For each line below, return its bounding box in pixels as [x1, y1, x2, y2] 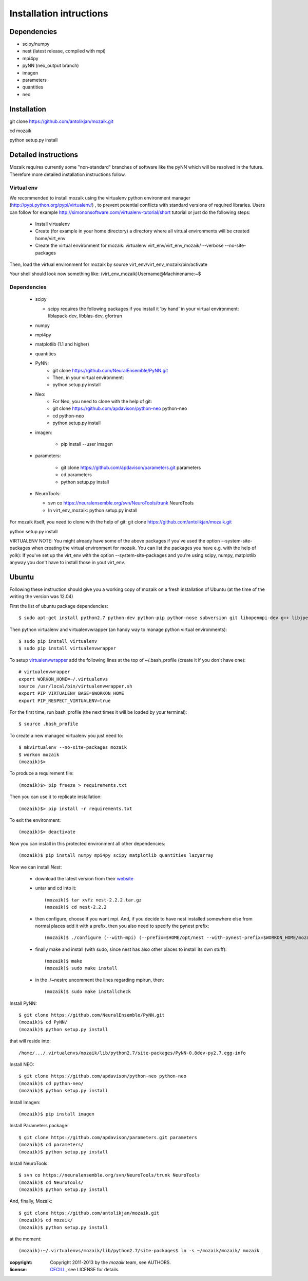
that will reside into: [9, 1038, 51, 1044]
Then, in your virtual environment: [52, 374, 124, 381]
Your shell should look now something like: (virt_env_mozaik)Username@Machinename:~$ [9, 270, 201, 277]
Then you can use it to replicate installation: [9, 793, 102, 800]
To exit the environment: [9, 817, 61, 823]
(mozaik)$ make [44, 958, 83, 964]
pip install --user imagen [61, 441, 113, 447]
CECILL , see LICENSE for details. [50, 1267, 120, 1273]
